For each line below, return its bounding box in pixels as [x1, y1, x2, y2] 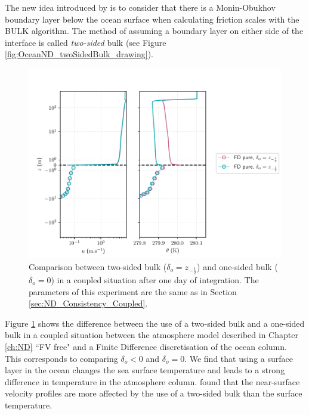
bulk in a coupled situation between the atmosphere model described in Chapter [5, 329, 298, 341]
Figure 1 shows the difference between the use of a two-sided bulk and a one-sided [5, 317, 305, 329]
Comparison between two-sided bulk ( [29, 260, 167, 272]
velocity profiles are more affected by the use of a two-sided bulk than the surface [5, 387, 302, 399]
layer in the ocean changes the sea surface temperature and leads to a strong [5, 364, 285, 376]
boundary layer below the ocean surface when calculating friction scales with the [5, 13, 299, 25]
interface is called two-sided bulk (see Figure [5, 36, 166, 48]
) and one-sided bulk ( [197, 260, 278, 272]
